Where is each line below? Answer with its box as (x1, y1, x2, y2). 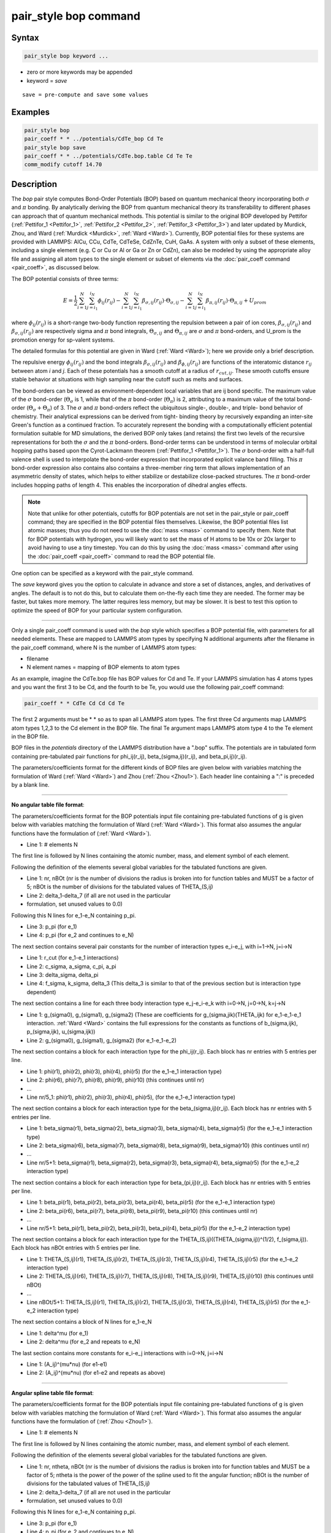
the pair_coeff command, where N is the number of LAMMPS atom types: (11, 644, 197, 651)
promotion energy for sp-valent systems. (11, 336, 115, 343)
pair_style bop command (11, 9, 141, 23)
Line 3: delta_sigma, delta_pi (26, 971, 99, 978)
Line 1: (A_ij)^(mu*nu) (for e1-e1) (26, 1360, 107, 1367)
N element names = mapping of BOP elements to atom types (26, 663, 180, 671)
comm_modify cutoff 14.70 (24, 161, 102, 168)
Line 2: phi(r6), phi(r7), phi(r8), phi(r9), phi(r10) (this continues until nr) (26, 1076, 205, 1084)
